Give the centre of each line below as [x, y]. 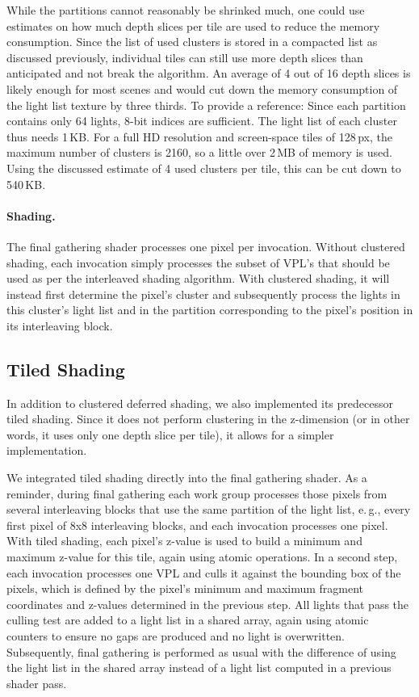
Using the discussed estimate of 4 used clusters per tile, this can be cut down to [204, 168]
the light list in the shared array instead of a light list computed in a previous [199, 668]
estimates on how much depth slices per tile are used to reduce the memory [193, 25]
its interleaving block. [60, 325]
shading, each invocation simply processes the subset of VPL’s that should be [198, 262]
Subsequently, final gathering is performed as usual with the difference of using [201, 651]
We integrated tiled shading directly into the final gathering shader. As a [187, 478]
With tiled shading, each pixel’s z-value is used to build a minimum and [184, 541]
